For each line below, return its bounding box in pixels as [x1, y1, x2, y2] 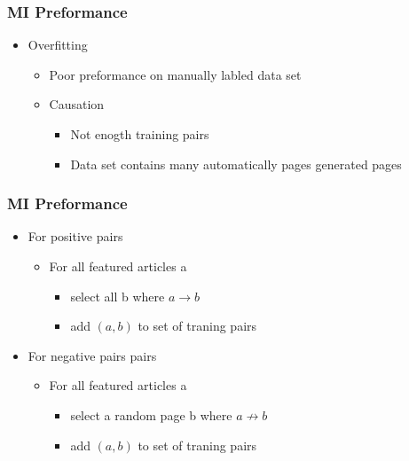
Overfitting [28, 35, 88, 54]
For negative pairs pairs [28, 346, 157, 364]
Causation [49, 95, 105, 113]
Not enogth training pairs [70, 125, 209, 143]
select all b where [70, 286, 165, 305]
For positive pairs [28, 227, 123, 246]
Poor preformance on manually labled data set [49, 65, 302, 83]
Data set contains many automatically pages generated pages [70, 154, 402, 173]
